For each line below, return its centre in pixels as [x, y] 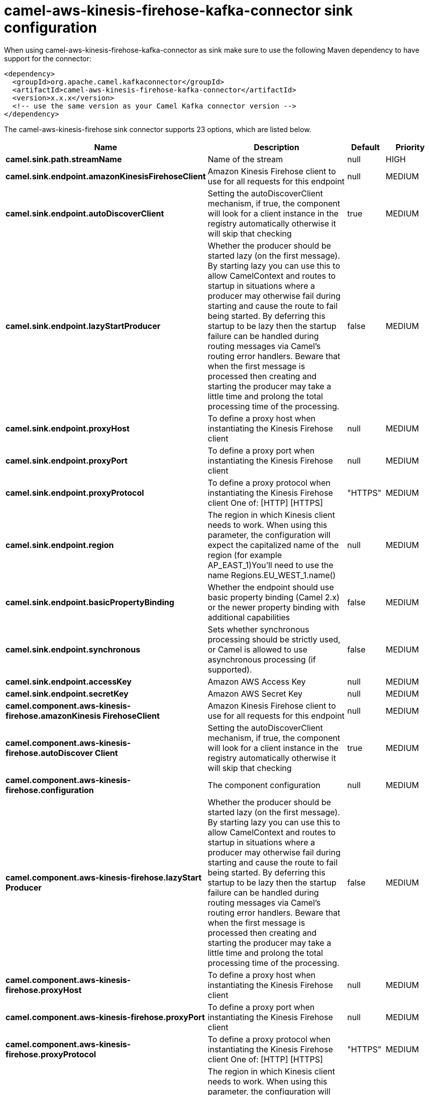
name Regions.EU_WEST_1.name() [272, 575]
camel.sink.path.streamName [64, 159]
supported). [230, 669]
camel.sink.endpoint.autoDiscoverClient [85, 213]
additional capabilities [249, 617]
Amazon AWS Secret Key [255, 693]
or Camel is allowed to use [257, 649]
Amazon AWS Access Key [257, 681]
